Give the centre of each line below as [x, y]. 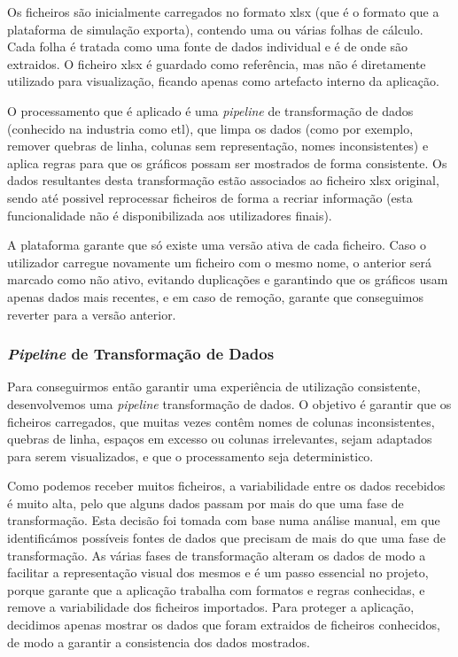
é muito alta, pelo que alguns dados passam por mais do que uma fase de [206, 502]
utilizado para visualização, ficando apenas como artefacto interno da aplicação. [223, 81]
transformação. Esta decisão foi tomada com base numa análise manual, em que [224, 520]
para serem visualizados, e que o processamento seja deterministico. [190, 456]
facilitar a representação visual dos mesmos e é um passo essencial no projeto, [218, 572]
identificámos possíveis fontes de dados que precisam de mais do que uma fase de [226, 538]
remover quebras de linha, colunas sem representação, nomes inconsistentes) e [218, 146]
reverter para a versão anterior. [92, 314]
